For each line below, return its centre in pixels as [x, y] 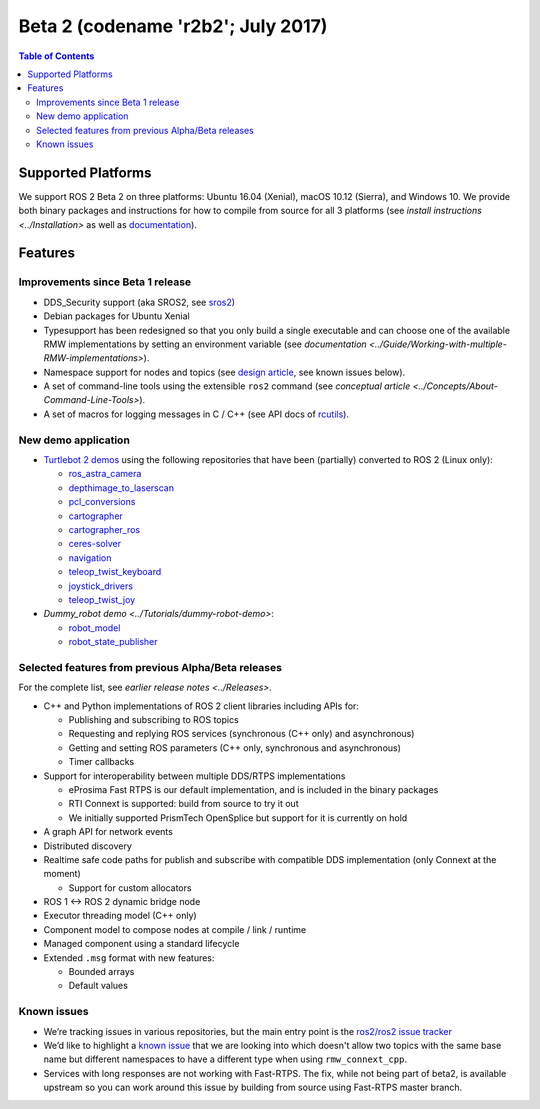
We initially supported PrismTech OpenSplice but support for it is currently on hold [238, 817]
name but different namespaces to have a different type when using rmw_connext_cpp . [225, 1059]
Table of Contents [56, 56]
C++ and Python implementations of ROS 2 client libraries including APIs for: [201, 706]
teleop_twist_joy [102, 599]
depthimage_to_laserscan [121, 487]
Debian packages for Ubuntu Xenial [116, 316]
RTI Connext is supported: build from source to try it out [183, 804]
